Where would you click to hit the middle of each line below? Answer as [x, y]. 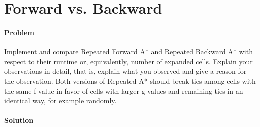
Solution [19, 120]
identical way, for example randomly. [60, 101]
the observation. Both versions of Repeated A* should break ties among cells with [130, 81]
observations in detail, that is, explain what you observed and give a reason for [125, 71]
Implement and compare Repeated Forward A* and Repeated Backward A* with [128, 51]
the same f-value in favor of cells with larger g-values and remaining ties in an [124, 91]
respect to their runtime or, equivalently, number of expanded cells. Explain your [128, 61]
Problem [19, 32]
